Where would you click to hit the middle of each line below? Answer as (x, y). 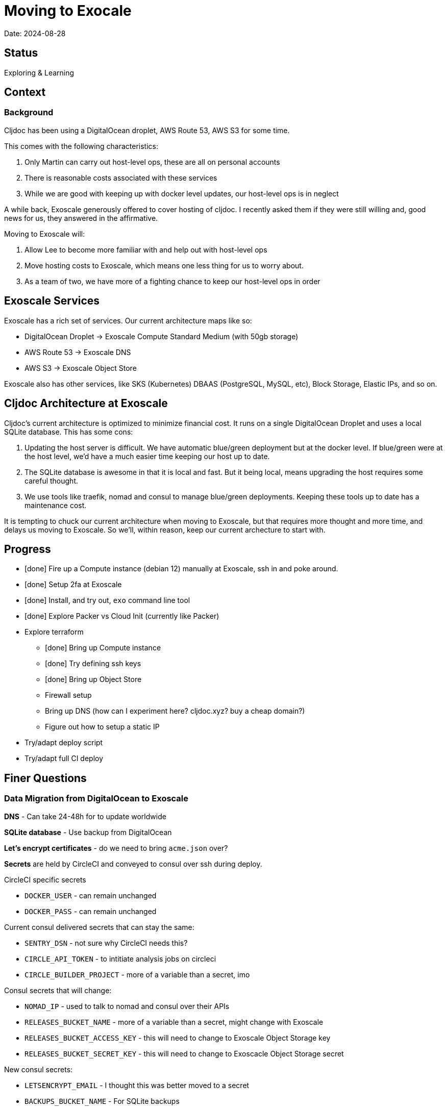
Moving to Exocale (68, 11)
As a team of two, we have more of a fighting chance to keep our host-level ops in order (172, 281)
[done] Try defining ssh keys (93, 664)
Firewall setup (68, 695)
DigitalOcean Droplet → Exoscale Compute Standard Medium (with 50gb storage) (162, 336)
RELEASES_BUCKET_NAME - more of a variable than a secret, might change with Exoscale (174, 1022)
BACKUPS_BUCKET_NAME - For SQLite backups (102, 1101)
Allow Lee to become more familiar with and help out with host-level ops (146, 249)
